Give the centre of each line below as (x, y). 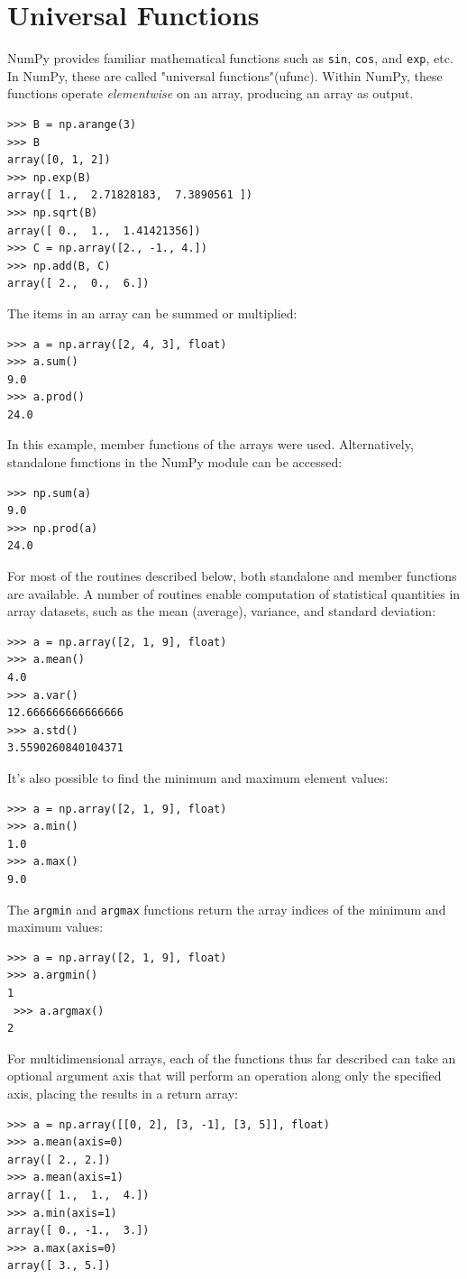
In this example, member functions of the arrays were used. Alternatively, (211, 444)
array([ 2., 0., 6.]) (78, 284)
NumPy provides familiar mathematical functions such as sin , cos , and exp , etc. (230, 58)
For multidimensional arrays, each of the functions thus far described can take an (232, 1058)
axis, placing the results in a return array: (123, 1093)
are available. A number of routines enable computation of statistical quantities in (234, 593)
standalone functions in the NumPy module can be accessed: (175, 462)
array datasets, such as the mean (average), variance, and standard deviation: (222, 611)
